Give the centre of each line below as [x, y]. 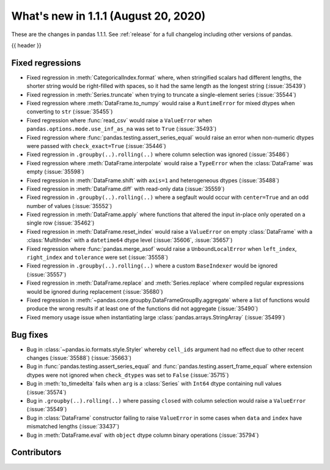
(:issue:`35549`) [47, 409]
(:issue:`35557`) [46, 274]
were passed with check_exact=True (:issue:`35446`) [96, 146]
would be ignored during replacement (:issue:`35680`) [95, 291]
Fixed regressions [46, 63]
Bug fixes [30, 334]
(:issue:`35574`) [46, 392]
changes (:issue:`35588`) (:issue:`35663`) [79, 358]
